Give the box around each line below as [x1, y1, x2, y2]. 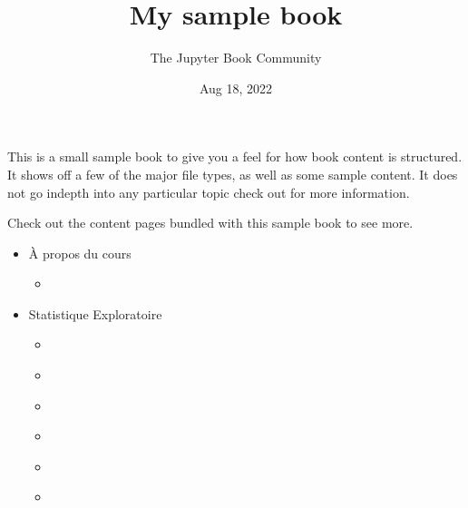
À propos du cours [28, 243, 132, 262]
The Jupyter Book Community [150, 48, 322, 67]
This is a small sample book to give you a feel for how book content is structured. [7, 147, 463, 166]
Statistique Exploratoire [28, 304, 162, 323]
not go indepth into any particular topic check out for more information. [7, 182, 410, 201]
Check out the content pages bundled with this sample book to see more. [7, 213, 414, 232]
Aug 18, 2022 [199, 78, 273, 97]
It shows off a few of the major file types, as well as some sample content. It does [7, 164, 458, 183]
